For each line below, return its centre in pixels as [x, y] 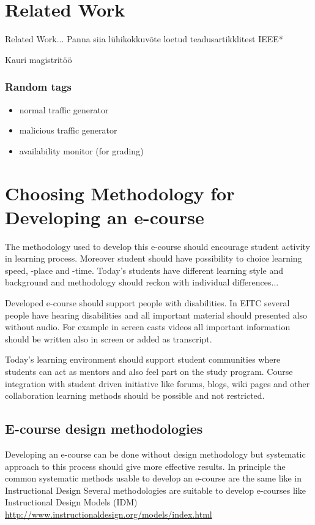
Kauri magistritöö [39, 59]
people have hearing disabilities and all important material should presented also [156, 315]
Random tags [38, 87]
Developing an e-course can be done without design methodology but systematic [155, 454]
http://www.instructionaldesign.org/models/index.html [109, 514]
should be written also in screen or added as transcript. [109, 338]
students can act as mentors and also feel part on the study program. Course [149, 371]
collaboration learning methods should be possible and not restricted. [135, 395]
